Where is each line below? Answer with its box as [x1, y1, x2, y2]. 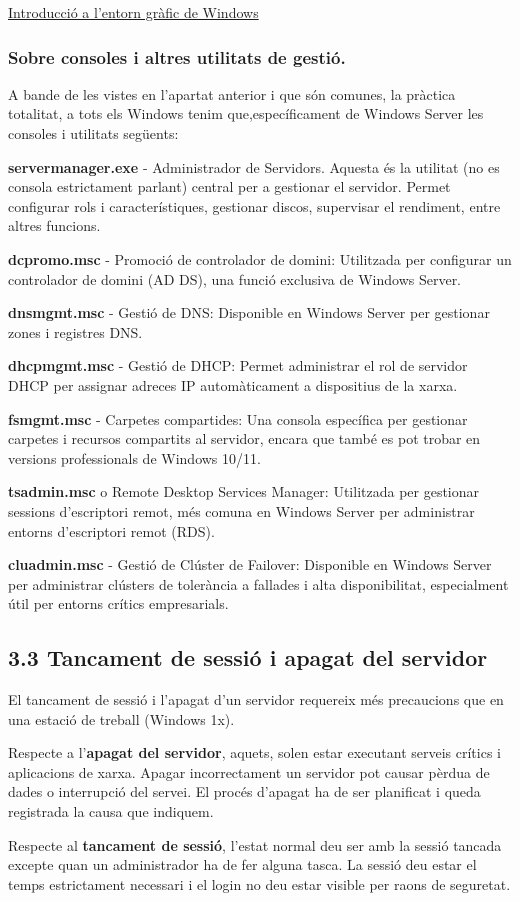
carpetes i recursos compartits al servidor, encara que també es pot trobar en [8, 428, 481, 449]
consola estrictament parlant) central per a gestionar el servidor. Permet [8, 176, 451, 197]
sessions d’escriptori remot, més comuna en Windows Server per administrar [8, 500, 475, 521]
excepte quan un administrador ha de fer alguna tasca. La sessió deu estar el [8, 854, 477, 875]
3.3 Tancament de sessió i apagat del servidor [8, 642, 488, 673]
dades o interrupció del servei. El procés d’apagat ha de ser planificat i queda [8, 781, 481, 802]
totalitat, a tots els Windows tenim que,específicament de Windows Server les [8, 103, 484, 124]
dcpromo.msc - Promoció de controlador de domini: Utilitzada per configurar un [8, 248, 512, 269]
